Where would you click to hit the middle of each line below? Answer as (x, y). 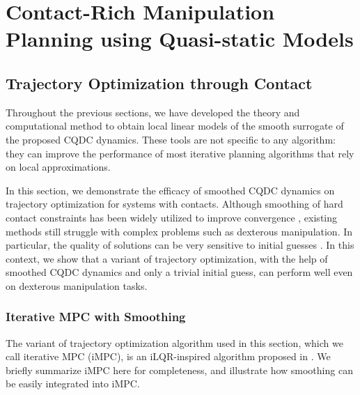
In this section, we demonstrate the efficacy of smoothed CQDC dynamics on (170, 190)
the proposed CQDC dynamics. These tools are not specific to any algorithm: (171, 139)
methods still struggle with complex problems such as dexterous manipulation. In (179, 231)
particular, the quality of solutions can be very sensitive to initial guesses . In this (180, 245)
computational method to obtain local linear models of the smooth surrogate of (175, 126)
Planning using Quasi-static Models (180, 39)
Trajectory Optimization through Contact (159, 83)
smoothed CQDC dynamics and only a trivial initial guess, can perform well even (179, 272)
